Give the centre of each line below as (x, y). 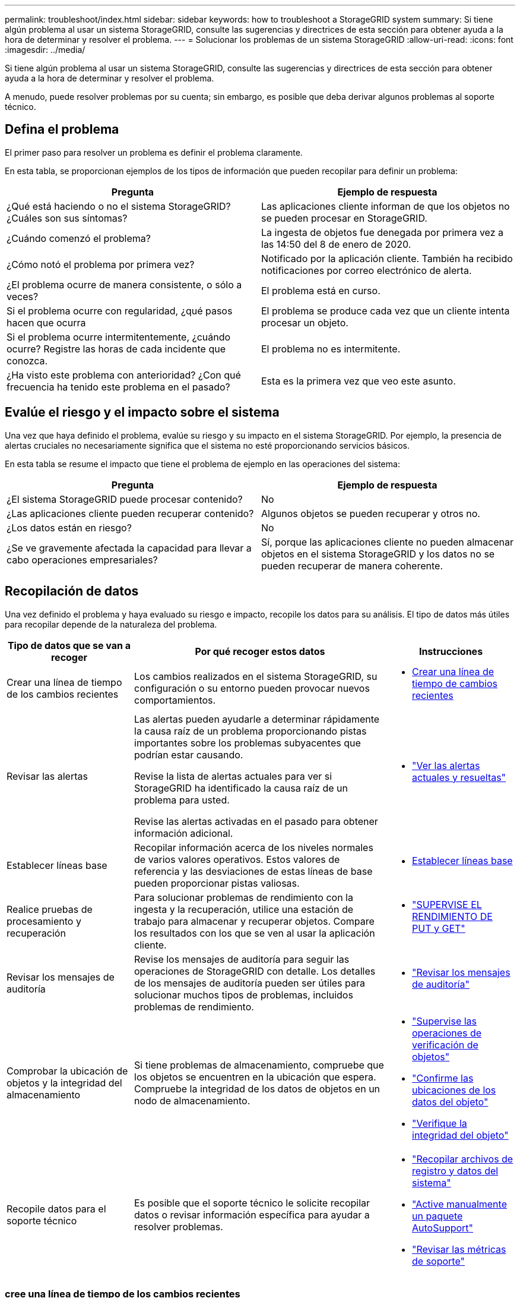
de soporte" (438, 1261)
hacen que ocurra (46, 322)
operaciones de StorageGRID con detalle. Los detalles (255, 971)
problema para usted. (182, 800)
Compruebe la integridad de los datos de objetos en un (257, 1089)
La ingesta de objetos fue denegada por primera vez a (382, 232)
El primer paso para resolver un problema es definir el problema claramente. (154, 152)
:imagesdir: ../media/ (45, 50)
